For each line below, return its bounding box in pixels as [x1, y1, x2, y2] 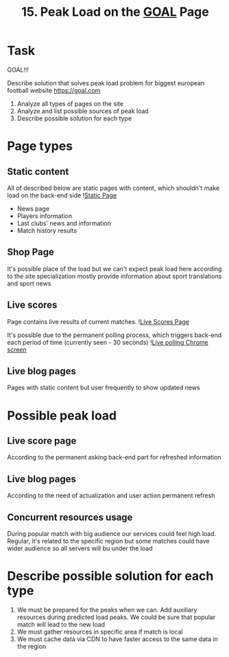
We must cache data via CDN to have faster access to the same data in [16, 634, 218, 643]
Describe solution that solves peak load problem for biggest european [7, 78, 205, 87]
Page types [7, 138, 73, 154]
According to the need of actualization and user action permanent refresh [7, 491, 215, 499]
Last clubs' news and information [16, 219, 111, 227]
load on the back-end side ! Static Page [7, 191, 117, 200]
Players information [16, 211, 73, 220]
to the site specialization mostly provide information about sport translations [7, 272, 222, 280]
